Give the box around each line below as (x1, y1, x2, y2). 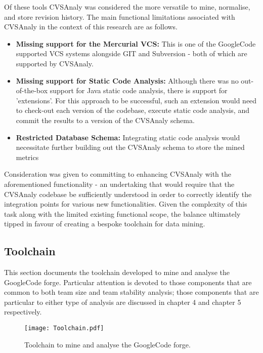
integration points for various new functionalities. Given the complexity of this (4, 199, 247, 209)
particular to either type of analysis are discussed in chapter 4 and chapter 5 (4, 296, 241, 307)
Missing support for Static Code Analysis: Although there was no (16, 75, 239, 86)
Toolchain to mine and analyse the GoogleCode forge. (24, 339, 191, 349)
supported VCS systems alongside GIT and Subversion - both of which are (16, 48, 247, 59)
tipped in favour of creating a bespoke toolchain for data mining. (4, 218, 205, 229)
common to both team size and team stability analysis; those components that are (4, 287, 259, 297)
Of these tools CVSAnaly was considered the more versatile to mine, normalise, (4, 2, 250, 12)
